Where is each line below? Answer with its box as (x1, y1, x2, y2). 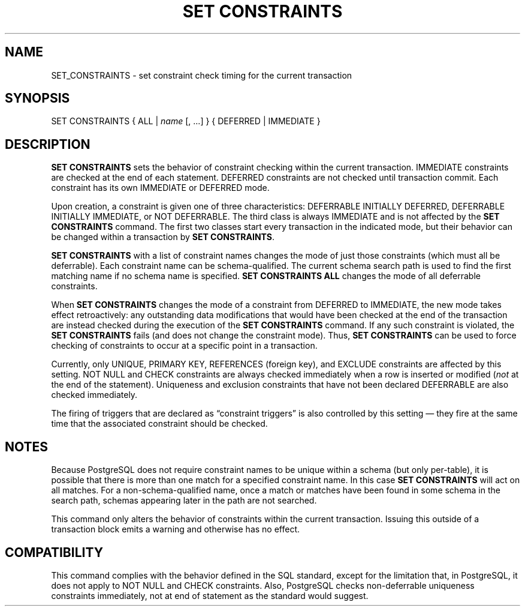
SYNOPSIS (5, 91, 70, 106)
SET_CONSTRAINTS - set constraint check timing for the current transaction (51, 70, 352, 80)
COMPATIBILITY (5, 544, 103, 560)
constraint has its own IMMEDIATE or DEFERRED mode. (51, 182, 270, 193)
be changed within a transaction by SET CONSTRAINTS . (51, 232, 275, 242)
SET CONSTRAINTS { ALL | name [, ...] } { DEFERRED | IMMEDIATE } (51, 116, 321, 127)
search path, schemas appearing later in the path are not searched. (51, 495, 317, 506)
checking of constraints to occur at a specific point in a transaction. (51, 340, 318, 351)
